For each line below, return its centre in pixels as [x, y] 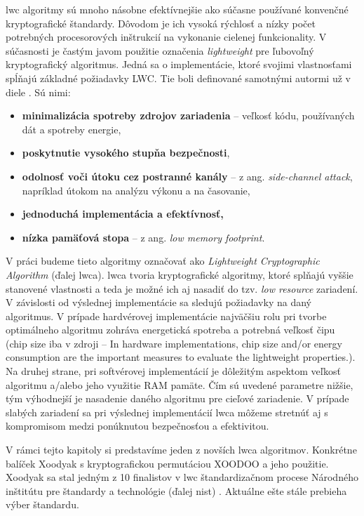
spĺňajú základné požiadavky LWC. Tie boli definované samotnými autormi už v [178, 78]
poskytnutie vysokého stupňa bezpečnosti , [126, 153]
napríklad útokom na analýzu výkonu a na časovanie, [136, 190]
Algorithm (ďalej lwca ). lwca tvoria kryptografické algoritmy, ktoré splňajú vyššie [180, 274]
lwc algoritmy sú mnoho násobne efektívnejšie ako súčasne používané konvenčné [177, 9]
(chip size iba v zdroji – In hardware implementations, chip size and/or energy [174, 343]
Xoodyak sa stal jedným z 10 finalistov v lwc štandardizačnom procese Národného [182, 477]
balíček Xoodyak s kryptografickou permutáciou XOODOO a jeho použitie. [167, 463]
